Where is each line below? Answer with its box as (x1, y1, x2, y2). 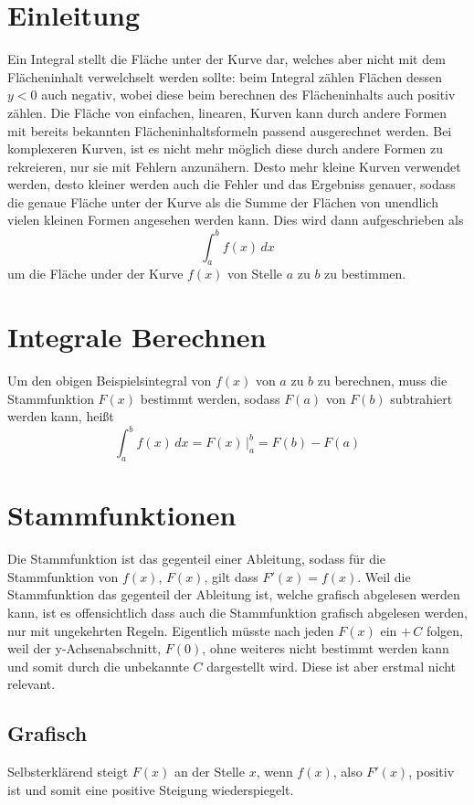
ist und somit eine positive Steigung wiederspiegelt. (7, 779, 294, 799)
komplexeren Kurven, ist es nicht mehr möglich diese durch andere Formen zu (7, 139, 444, 158)
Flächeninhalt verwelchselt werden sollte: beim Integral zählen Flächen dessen (7, 67, 442, 86)
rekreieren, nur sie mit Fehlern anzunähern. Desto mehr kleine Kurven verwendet (7, 156, 461, 175)
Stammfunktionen (7, 496, 237, 534)
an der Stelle (174, 762, 245, 781)
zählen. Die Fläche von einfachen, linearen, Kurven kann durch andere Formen (7, 102, 448, 122)
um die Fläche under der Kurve (7, 264, 184, 283)
